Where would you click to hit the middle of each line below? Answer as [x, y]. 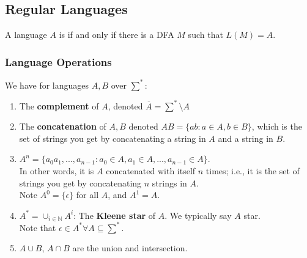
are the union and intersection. [130, 248]
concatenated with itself [151, 170]
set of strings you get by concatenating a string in [113, 138]
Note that [38, 227]
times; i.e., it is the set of [253, 170]
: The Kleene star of [115, 215]
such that [205, 35]
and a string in [246, 138]
